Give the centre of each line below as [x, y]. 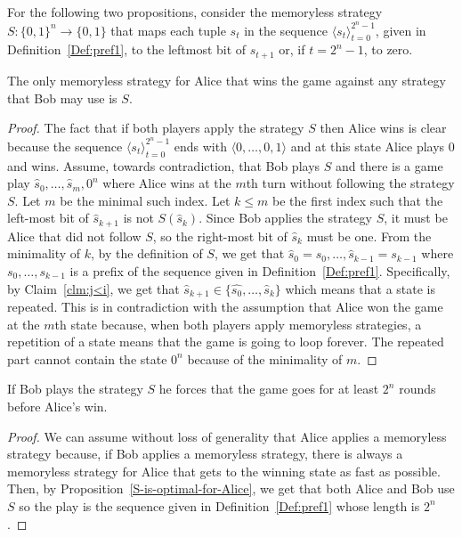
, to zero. [388, 49]
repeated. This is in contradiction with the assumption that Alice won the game [225, 307]
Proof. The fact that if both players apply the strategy [156, 128]
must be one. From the [369, 236]
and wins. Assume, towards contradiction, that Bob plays [164, 165]
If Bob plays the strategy [75, 389]
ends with [200, 146]
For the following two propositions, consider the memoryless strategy [195, 12]
